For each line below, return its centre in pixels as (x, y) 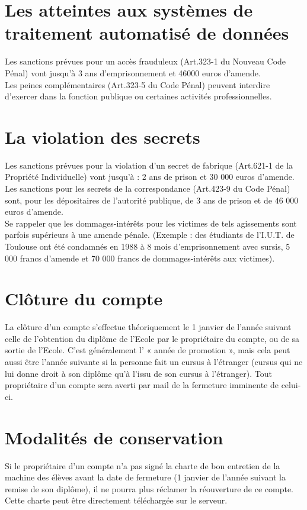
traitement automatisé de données (147, 33)
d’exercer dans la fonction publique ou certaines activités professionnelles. (138, 96)
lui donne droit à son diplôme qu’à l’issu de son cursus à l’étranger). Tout (138, 373)
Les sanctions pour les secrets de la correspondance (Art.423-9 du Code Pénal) (148, 188)
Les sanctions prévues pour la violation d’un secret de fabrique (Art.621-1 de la (149, 165)
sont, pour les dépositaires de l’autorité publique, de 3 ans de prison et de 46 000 (152, 200)
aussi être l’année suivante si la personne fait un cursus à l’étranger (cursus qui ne (154, 362)
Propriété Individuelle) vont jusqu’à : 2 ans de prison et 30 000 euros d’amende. (150, 177)
